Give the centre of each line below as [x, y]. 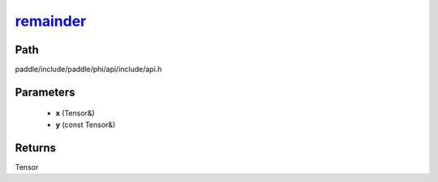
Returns [36, 148]
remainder [51, 21]
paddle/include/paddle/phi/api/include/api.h [88, 70]
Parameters [45, 92]
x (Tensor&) [75, 113]
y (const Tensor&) [86, 125]
